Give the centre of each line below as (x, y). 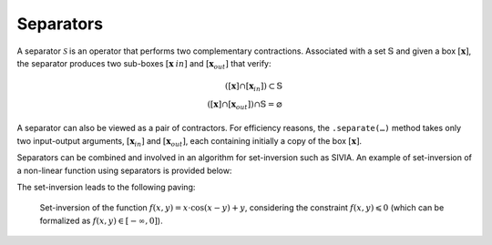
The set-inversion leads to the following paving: (106, 187)
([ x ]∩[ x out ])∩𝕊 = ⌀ (245, 105)
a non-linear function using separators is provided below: (124, 170)
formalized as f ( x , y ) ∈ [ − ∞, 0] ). (101, 220)
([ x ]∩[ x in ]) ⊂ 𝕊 (253, 87)
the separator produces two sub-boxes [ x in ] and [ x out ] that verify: (144, 64)
